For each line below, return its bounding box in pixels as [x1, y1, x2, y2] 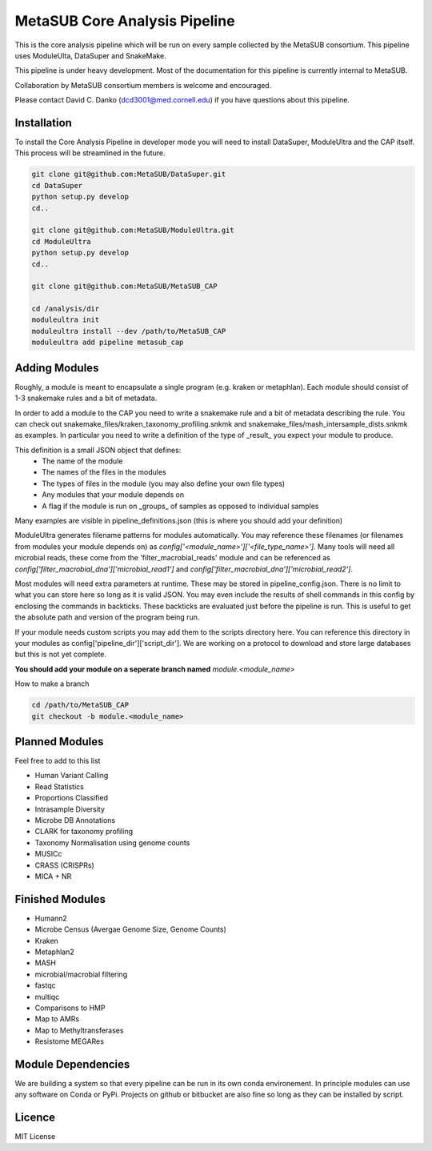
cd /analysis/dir [31, 304, 100, 314]
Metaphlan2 [34, 947, 75, 956]
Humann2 [34, 913, 67, 923]
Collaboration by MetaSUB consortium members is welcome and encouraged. [14, 80, 272, 90]
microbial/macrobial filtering [34, 969, 128, 979]
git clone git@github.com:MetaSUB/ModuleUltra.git [31, 226, 235, 235]
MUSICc [34, 849, 63, 859]
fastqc [34, 981, 56, 990]
